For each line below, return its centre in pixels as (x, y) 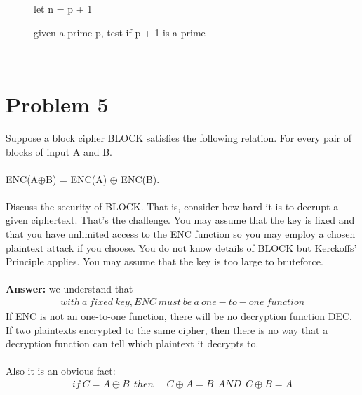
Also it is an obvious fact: (61, 371)
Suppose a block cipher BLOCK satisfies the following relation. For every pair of (179, 137)
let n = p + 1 (63, 8)
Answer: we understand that (69, 289)
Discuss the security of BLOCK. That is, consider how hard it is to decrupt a (172, 206)
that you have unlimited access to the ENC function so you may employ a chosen (181, 234)
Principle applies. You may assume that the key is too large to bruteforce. (165, 261)
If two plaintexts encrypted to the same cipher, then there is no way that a (167, 329)
